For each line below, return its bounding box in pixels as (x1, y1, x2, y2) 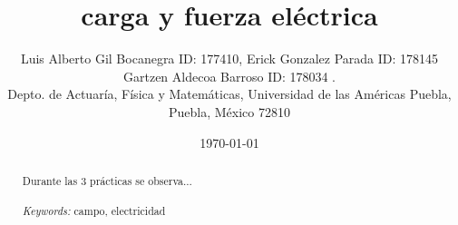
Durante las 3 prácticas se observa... (22, 172, 192, 188)
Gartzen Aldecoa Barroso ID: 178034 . (123, 66, 336, 85)
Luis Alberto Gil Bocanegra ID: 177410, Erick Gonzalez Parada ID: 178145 (20, 49, 439, 68)
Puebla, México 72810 (169, 102, 290, 121)
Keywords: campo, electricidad (22, 203, 166, 219)
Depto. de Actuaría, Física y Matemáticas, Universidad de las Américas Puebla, (7, 84, 452, 103)
